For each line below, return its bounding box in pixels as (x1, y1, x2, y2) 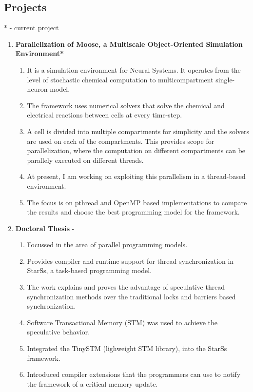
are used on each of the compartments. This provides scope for (27, 136, 214, 146)
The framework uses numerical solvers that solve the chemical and (27, 100, 225, 110)
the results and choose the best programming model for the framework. (27, 207, 240, 217)
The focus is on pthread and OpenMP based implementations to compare (27, 197, 247, 207)
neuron (27, 84, 48, 94)
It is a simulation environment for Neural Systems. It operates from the (27, 64, 241, 75)
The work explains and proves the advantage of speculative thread (27, 282, 225, 292)
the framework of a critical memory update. (27, 378, 158, 389)
